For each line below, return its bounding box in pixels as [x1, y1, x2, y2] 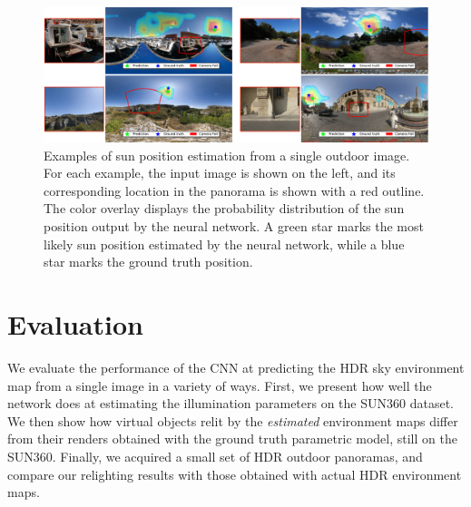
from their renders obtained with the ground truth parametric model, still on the [7, 429, 457, 448]
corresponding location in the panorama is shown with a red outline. [44, 180, 425, 200]
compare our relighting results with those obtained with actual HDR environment [7, 464, 462, 483]
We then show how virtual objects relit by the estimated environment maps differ [7, 411, 458, 430]
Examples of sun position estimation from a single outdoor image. [44, 145, 410, 164]
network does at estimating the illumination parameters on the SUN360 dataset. [7, 394, 454, 413]
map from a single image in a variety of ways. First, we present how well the [7, 375, 432, 395]
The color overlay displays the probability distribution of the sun [44, 199, 405, 218]
